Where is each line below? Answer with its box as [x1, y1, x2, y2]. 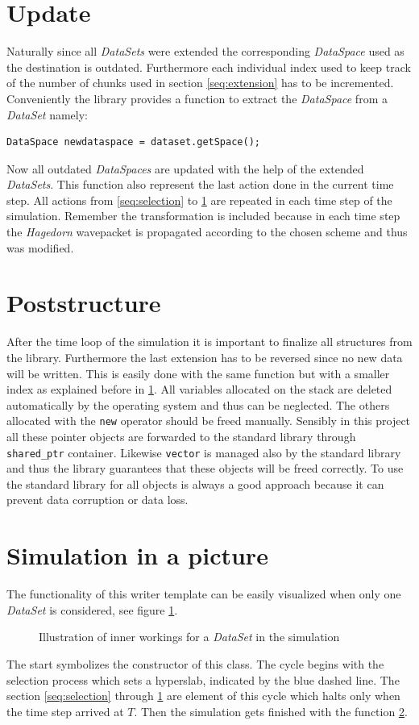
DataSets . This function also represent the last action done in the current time [6, 176, 394, 193]
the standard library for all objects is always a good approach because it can [6, 475, 384, 492]
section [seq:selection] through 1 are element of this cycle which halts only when [6, 687, 400, 704]
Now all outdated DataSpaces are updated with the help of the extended [6, 160, 364, 177]
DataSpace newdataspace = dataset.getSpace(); [6, 136, 260, 148]
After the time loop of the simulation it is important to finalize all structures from [6, 333, 413, 350]
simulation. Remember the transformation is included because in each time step [6, 207, 400, 224]
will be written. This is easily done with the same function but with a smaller [6, 365, 390, 381]
